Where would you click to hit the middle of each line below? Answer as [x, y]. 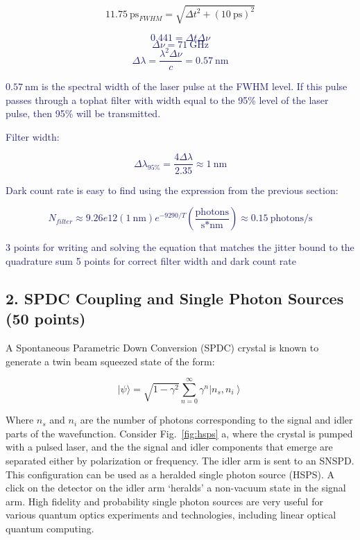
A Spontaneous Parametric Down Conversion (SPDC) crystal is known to [162, 347]
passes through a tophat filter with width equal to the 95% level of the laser [167, 99]
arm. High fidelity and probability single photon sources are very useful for [164, 501]
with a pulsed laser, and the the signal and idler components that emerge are [169, 447]
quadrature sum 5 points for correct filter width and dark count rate [151, 260]
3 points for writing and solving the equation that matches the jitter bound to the [180, 247]
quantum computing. [50, 528]
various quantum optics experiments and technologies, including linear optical [171, 515]
